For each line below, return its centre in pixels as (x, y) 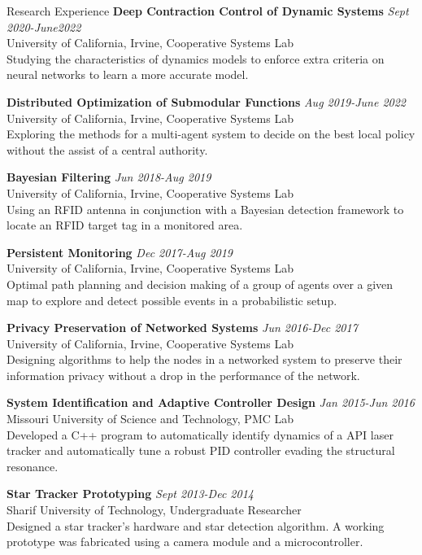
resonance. (33, 466)
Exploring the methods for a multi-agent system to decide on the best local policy (211, 134)
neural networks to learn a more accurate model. (128, 74)
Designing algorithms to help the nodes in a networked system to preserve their (204, 359)
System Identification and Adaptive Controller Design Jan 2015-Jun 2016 (211, 402)
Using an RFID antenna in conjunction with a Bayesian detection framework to (205, 209)
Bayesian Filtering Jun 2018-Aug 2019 (109, 177)
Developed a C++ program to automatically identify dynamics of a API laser (200, 434)
